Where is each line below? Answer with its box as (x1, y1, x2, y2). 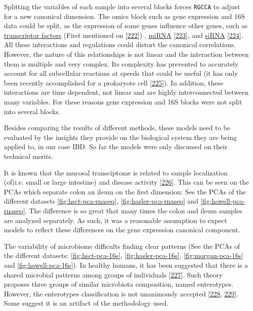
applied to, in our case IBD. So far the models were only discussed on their (4, 141, 228, 152)
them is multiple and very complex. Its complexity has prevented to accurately (4, 58, 239, 69)
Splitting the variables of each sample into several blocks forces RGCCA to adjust (4, 1, 240, 11)
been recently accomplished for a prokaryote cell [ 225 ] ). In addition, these (4, 77, 223, 87)
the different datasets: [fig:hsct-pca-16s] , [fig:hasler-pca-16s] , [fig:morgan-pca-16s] (4, 250, 243, 260)
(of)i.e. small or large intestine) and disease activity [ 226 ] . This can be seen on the (4, 177, 249, 187)
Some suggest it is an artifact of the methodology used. (4, 298, 168, 308)
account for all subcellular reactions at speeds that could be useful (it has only (4, 68, 238, 78)
